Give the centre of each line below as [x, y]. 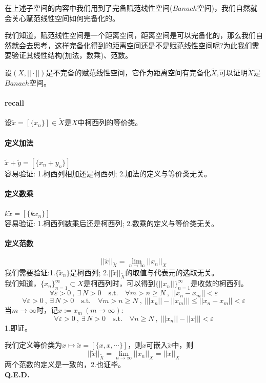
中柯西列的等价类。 [110, 122]
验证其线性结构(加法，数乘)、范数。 [72, 55]
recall [14, 102]
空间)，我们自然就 [227, 8]
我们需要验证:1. [30, 272]
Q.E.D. [17, 374]
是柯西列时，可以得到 [119, 283]
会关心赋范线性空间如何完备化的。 [62, 18]
